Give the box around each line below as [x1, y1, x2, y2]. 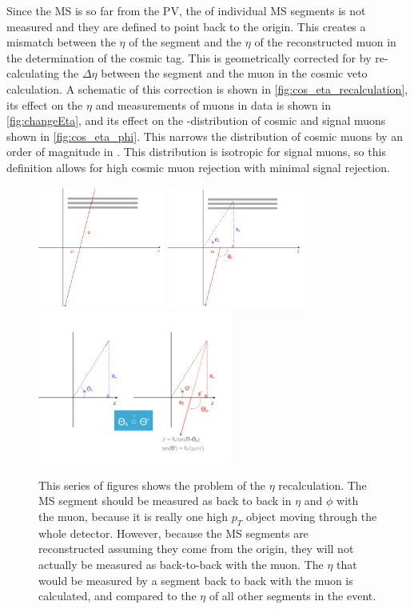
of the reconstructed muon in [254, 34, 396, 50]
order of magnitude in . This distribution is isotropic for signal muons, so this [6, 143, 386, 160]
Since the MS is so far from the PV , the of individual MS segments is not [6, 2, 366, 18]
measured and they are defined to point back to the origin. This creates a [6, 18, 366, 34]
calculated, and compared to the [38, 587, 197, 604]
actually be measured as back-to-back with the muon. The [38, 556, 324, 573]
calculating [6, 65, 60, 82]
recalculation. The [278, 476, 367, 493]
